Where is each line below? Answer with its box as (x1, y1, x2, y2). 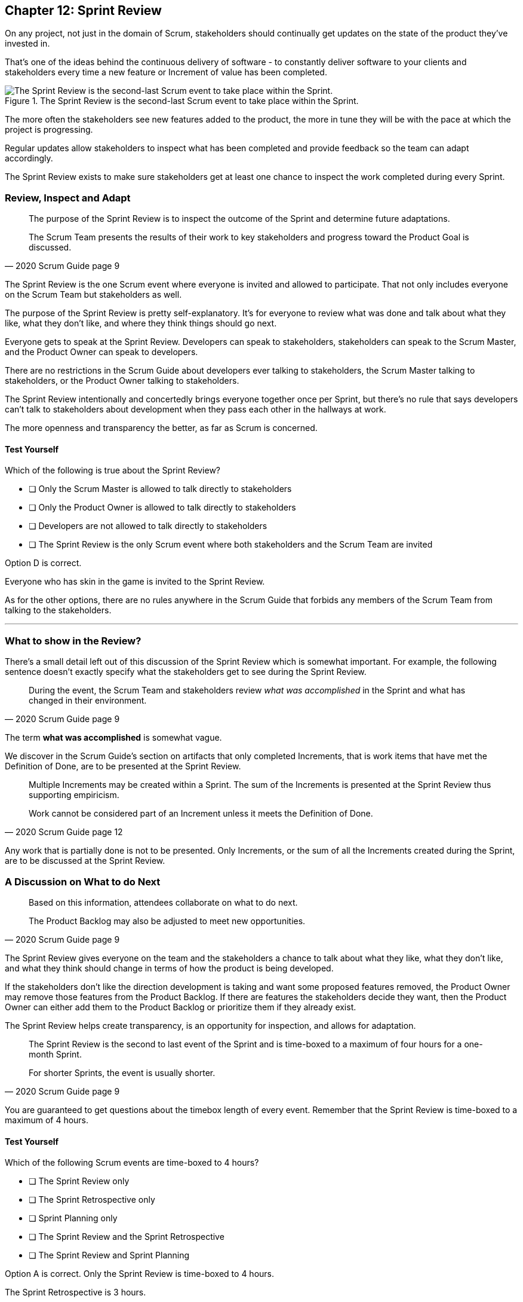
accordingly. (5, 153, 53, 164)
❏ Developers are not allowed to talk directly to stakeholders (29, 521, 267, 531)
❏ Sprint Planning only (29, 1213, 118, 1224)
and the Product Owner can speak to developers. (5, 347, 198, 357)
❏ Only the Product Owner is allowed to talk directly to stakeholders (29, 502, 296, 513)
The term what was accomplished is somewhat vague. (5, 732, 222, 743)
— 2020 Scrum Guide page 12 (5, 827, 123, 838)
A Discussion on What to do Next (5, 875, 161, 888)
